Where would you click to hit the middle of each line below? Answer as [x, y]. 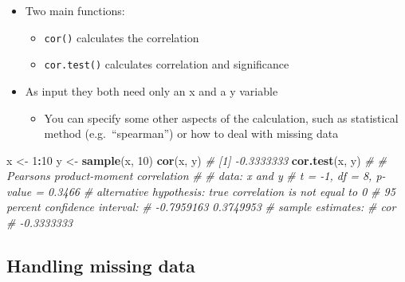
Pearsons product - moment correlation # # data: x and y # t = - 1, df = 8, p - [196, 176]
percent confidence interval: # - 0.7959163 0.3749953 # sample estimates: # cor [201, 207]
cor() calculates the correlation [122, 37]
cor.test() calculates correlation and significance [167, 64]
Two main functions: [75, 10]
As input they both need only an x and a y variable [151, 90]
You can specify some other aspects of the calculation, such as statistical [221, 117]
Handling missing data [101, 266]
